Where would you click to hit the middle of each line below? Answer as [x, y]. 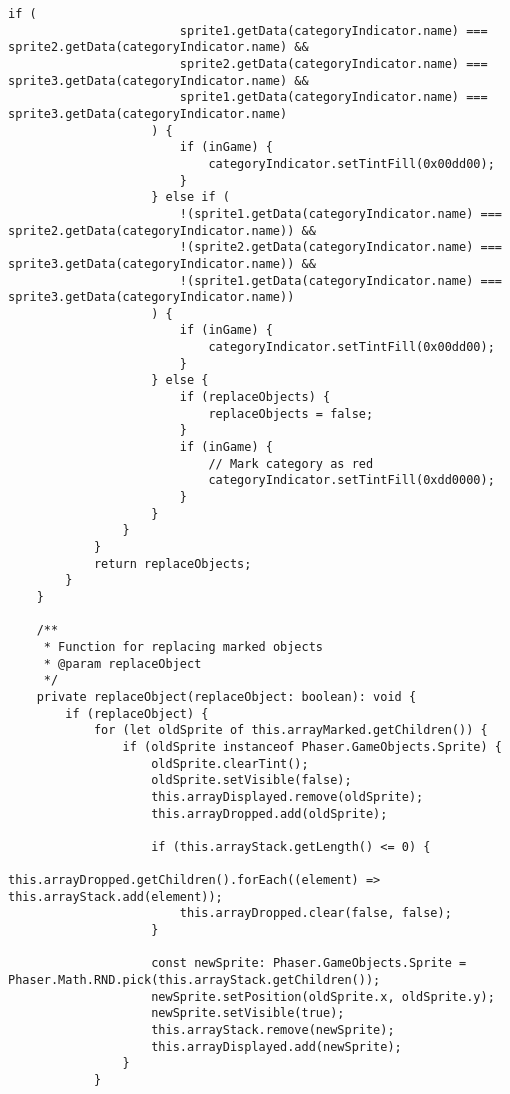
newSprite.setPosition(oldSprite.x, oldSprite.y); [323, 996]
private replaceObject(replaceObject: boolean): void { [226, 696]
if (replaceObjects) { [255, 397]
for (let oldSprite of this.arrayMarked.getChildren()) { [290, 730]
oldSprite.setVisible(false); [251, 780]
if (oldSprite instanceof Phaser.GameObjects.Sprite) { [312, 746]
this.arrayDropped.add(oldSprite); [269, 813]
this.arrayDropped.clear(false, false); [315, 913]
